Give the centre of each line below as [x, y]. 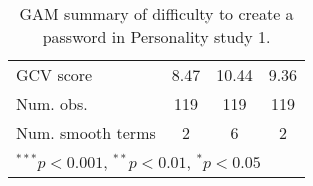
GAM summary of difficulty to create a [156, 13]
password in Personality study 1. [156, 36]
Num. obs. [52, 103]
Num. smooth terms [86, 132]
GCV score [54, 74]
